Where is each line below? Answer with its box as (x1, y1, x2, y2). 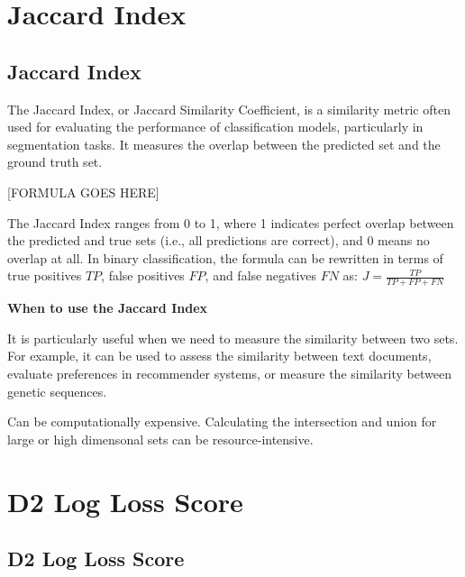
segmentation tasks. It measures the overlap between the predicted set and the (7, 134, 441, 153)
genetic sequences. (7, 381, 107, 400)
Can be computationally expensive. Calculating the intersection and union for (7, 412, 437, 431)
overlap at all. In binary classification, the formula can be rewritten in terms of (7, 248, 443, 267)
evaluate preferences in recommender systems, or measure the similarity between (7, 363, 451, 382)
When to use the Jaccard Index (7, 298, 208, 317)
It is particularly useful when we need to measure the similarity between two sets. (7, 328, 459, 347)
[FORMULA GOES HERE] (7, 182, 160, 201)
